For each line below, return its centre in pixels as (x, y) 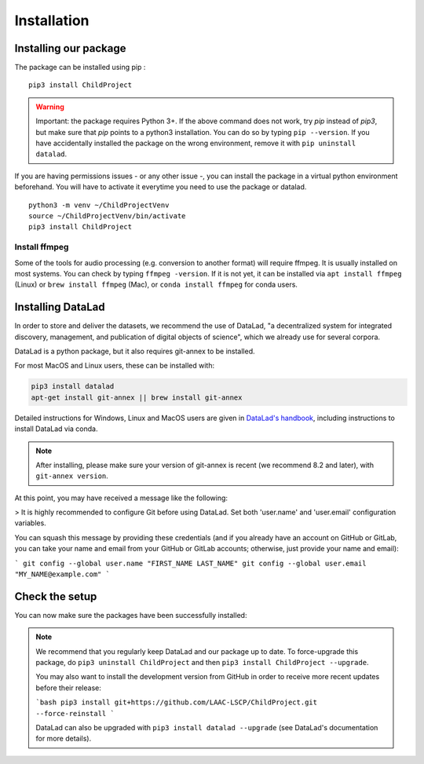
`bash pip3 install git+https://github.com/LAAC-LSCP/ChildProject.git (177, 702)
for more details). (64, 739)
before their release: (68, 688)
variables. (30, 523)
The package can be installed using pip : (80, 68)
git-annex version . (72, 476)
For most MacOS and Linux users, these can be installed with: (115, 366)
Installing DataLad (60, 307)
